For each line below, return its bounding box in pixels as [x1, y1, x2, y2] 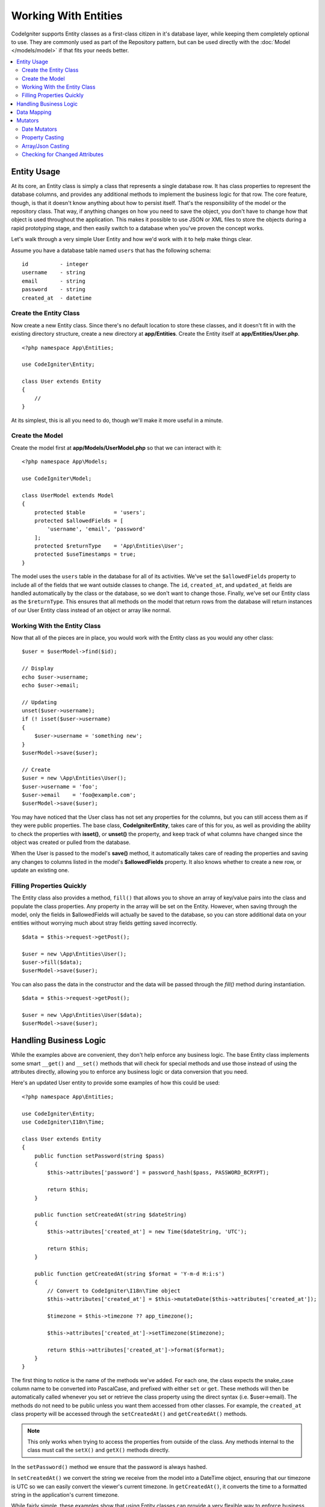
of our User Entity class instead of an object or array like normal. [11, 606, 172, 614]
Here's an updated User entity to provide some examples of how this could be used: [11, 1079, 220, 1086]
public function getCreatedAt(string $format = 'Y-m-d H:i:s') [34, 1271, 225, 1277]
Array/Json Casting [22, 142, 69, 149]
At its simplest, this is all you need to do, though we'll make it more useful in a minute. [11, 417, 223, 424]
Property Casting [22, 134, 64, 141]
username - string [22, 269, 85, 276]
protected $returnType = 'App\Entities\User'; [34, 543, 184, 550]
